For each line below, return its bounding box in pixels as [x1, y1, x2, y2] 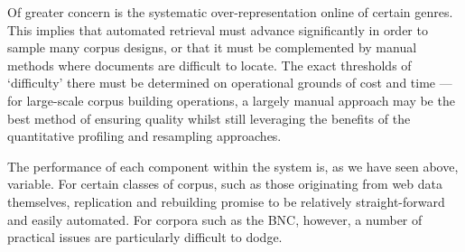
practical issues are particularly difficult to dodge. [7, 228, 283, 247]
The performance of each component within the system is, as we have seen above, [7, 156, 459, 175]
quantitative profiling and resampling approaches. [7, 126, 282, 145]
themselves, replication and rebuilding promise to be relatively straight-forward [7, 191, 445, 210]
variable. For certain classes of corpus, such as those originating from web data [7, 174, 443, 193]
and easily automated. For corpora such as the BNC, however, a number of [7, 210, 423, 229]
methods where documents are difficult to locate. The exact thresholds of [7, 55, 412, 74]
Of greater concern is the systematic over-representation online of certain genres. [7, 3, 453, 21]
